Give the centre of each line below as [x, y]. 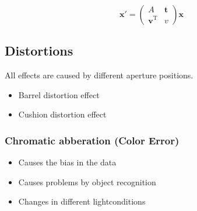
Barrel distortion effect [59, 94]
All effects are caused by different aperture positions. [99, 75]
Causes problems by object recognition [87, 181]
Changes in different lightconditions [82, 201]
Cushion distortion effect [62, 114]
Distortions [39, 51]
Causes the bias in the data [67, 162]
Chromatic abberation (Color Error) [92, 140]
